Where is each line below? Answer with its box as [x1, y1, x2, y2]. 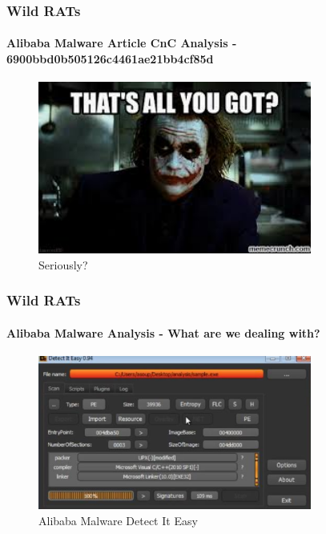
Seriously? [38, 256, 88, 273]
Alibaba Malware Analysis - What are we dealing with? [6, 324, 320, 341]
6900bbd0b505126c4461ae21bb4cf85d [6, 51, 214, 67]
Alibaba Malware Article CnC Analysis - [6, 34, 237, 51]
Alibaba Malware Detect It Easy [38, 512, 198, 528]
